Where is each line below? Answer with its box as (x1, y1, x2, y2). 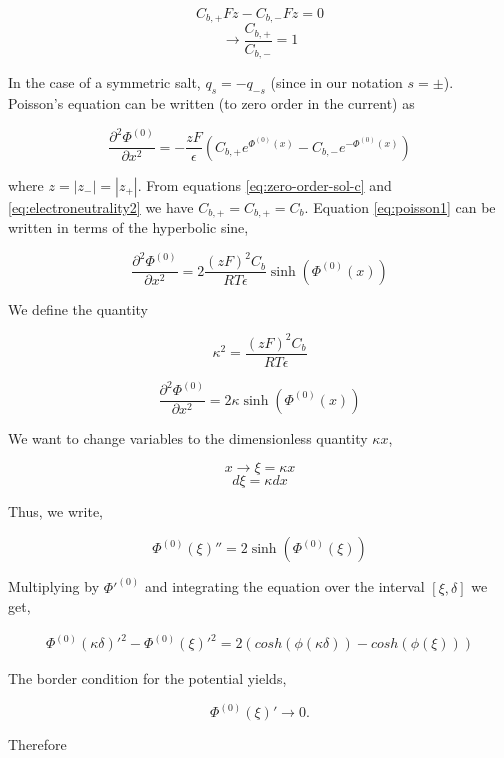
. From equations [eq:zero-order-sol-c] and (137, 174, 392, 195)
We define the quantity (8, 298, 149, 319)
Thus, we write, (8, 501, 103, 522)
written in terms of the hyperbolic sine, (8, 217, 249, 238)
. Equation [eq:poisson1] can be (304, 196, 496, 217)
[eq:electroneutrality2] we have (8, 196, 194, 217)
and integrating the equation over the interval (144, 576, 425, 597)
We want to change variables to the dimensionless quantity (8, 427, 368, 448)
